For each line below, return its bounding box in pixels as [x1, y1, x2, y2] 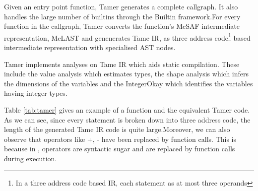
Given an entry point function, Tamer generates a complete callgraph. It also [4, 1, 238, 11]
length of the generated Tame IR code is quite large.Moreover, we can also [4, 124, 230, 134]
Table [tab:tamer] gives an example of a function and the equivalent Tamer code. [4, 105, 250, 115]
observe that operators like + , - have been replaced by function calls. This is [4, 133, 236, 144]
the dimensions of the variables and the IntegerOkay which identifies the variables [4, 78, 253, 88]
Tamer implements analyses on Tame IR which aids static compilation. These [4, 59, 240, 69]
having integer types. [4, 88, 67, 98]
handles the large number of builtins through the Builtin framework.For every [4, 11, 241, 21]
